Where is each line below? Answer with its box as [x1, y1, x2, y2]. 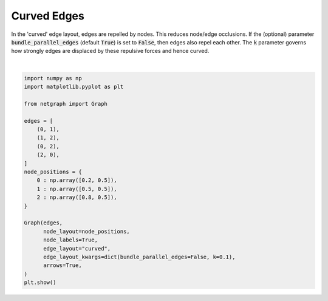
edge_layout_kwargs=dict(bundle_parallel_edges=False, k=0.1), [43, 253, 236, 260]
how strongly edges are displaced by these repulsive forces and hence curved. [11, 47, 210, 55]
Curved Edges [11, 9, 84, 22]
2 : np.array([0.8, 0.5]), [36, 194, 118, 201]
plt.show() [24, 279, 56, 286]
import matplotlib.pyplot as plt [24, 83, 124, 91]
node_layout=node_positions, [43, 228, 130, 235]
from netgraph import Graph [24, 100, 108, 107]
